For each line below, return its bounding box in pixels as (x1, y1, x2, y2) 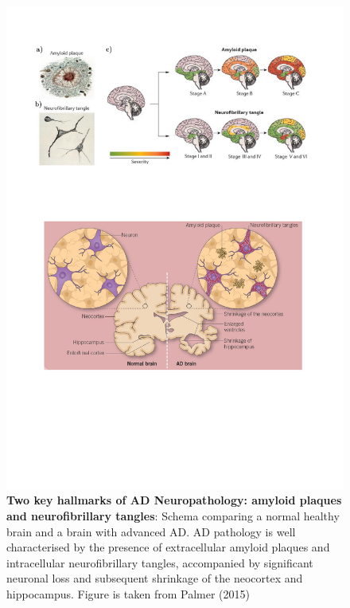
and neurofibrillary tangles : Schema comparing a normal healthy (6, 507, 340, 524)
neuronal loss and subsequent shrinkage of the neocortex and (6, 570, 303, 586)
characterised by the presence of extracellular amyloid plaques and (6, 539, 330, 555)
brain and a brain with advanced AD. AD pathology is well (6, 523, 296, 539)
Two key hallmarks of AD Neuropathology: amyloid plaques (6, 492, 342, 508)
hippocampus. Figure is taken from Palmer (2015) (6, 585, 250, 602)
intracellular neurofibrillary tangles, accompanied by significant (6, 554, 313, 571)
